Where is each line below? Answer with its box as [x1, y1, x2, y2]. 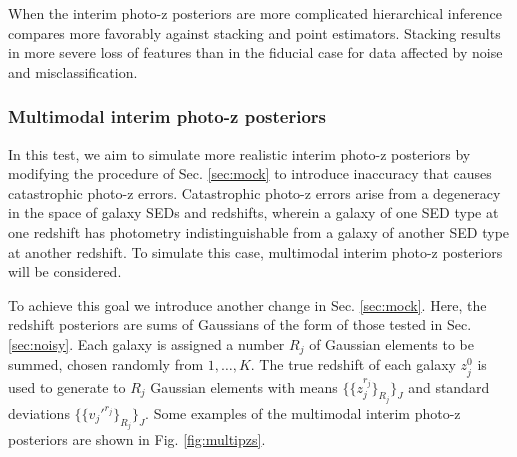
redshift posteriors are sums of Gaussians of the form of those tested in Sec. [8, 314, 472, 335]
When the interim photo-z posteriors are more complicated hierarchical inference [8, 3, 502, 23]
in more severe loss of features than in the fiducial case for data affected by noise [8, 42, 503, 63]
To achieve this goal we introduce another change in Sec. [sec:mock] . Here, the [8, 294, 487, 315]
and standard [408, 376, 490, 397]
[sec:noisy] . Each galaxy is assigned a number [8, 333, 285, 354]
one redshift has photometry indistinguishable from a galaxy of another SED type [8, 221, 510, 242]
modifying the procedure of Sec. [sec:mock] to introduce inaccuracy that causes [8, 163, 492, 184]
